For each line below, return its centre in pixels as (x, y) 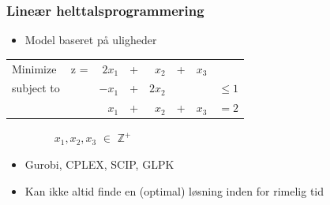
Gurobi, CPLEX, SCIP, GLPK (99, 164)
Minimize (34, 68)
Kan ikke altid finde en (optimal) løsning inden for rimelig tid (174, 190)
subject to (36, 88)
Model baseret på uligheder (91, 40)
